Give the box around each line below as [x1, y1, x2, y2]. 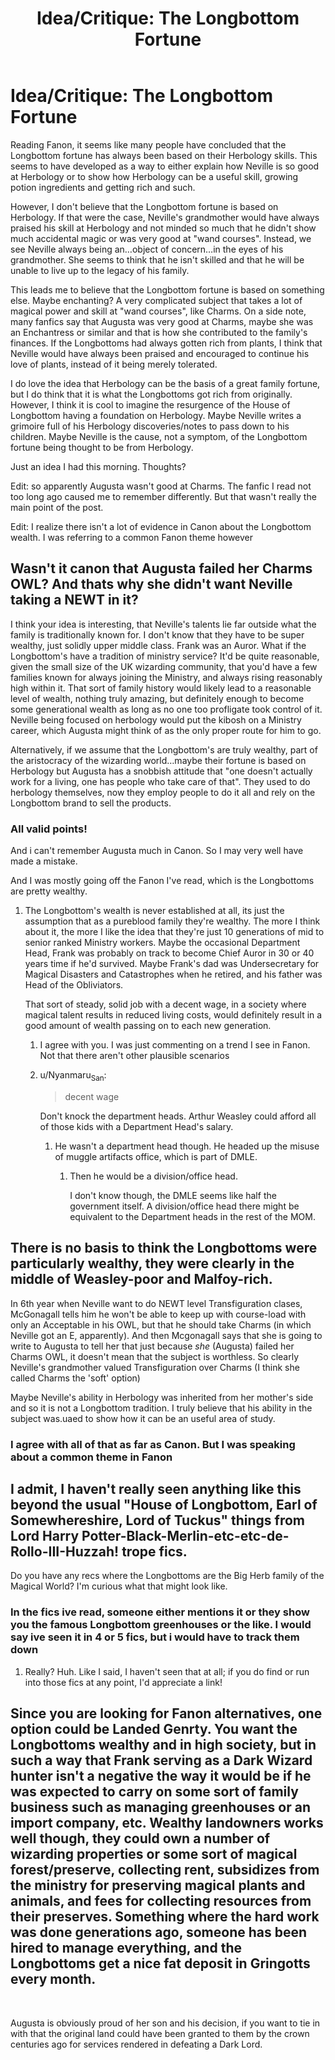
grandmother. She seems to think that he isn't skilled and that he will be [10, 253, 305, 266]
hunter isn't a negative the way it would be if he [10, 1768, 312, 1785]
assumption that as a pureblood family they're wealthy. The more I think [24, 915, 321, 927]
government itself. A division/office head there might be [69, 1200, 300, 1212]
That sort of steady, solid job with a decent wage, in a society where [24, 998, 307, 1011]
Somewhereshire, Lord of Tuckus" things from [10, 1512, 305, 1529]
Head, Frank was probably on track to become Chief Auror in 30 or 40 [24, 947, 315, 959]
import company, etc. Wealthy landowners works [10, 1815, 324, 1832]
